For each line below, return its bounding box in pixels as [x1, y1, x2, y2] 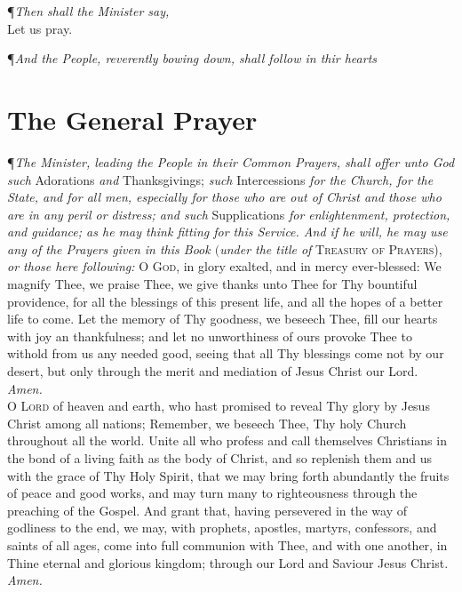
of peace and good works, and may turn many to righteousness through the [7, 484, 418, 502]
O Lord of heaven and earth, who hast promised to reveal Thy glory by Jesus [7, 396, 430, 415]
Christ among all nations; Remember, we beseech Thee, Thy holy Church [7, 413, 407, 432]
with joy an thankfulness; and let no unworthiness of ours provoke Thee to [7, 326, 412, 345]
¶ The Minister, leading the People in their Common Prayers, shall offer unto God [7, 152, 455, 171]
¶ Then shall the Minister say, [7, 2, 170, 20]
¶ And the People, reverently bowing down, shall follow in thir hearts [7, 49, 378, 68]
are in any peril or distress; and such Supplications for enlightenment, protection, [7, 204, 450, 223]
